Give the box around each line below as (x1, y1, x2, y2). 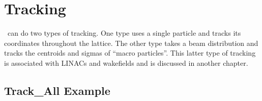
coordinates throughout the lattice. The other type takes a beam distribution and (4, 37, 258, 48)
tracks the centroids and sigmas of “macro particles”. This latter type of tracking (4, 47, 256, 58)
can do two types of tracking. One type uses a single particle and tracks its (7, 28, 241, 38)
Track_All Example (4, 82, 110, 98)
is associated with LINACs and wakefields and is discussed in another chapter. (4, 57, 248, 68)
